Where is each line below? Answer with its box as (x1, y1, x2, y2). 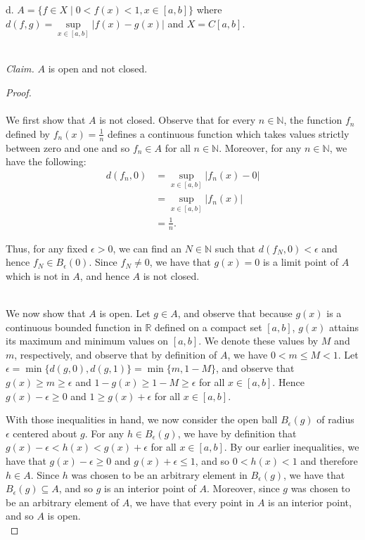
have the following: (6, 154, 87, 169)
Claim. (6, 61, 34, 76)
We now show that (6, 306, 86, 321)
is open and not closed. (48, 61, 148, 76)
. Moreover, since (207, 481, 280, 496)
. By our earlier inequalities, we (224, 439, 359, 454)
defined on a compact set (155, 319, 262, 334)
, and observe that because (177, 306, 293, 321)
